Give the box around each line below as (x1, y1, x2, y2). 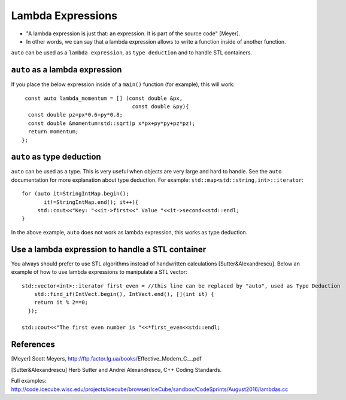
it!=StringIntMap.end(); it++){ (44, 199, 139, 206)
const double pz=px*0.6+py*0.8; (28, 111, 123, 118)
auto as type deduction (11, 152, 101, 162)
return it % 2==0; (34, 299, 89, 306)
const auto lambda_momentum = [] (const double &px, (25, 94, 183, 102)
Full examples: (11, 377, 47, 384)
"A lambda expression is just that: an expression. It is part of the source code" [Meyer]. (26, 30, 241, 37)
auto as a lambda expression (11, 65, 122, 75)
